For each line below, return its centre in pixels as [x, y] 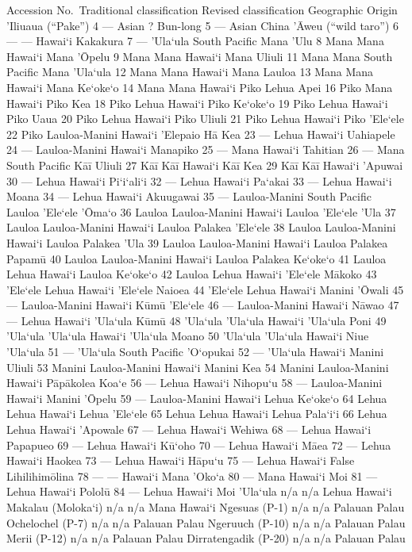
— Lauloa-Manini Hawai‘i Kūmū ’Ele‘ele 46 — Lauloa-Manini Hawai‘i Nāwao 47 [203, 305]
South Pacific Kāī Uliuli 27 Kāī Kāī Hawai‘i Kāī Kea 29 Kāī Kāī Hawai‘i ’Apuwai [205, 165]
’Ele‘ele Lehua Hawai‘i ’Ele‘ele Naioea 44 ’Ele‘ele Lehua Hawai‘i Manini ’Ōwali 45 [205, 289]
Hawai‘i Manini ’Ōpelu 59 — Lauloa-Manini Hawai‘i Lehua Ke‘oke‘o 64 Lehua [197, 398]
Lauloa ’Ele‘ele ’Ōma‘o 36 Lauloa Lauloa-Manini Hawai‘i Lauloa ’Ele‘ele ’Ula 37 [201, 211]
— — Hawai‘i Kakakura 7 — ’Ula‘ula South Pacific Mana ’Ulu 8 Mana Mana [195, 41]
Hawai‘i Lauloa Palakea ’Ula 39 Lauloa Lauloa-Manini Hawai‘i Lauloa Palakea [197, 242]
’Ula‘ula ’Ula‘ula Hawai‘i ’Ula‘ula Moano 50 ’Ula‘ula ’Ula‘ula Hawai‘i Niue [188, 336]
